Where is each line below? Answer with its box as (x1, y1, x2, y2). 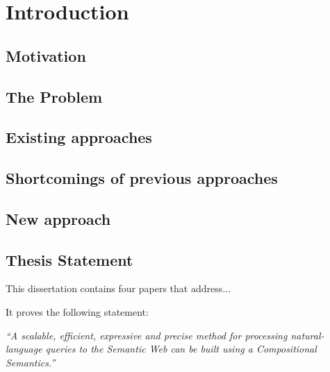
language (6, 341, 42, 356)
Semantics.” (6, 355, 56, 369)
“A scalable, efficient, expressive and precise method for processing (6, 328, 288, 342)
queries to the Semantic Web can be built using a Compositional (45, 341, 317, 356)
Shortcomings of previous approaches (6, 167, 278, 189)
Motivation (6, 44, 86, 66)
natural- (290, 328, 324, 342)
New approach (6, 208, 111, 229)
